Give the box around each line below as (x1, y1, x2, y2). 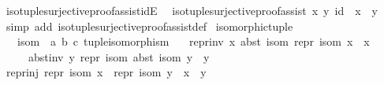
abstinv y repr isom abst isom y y (28, 48, 210, 65)
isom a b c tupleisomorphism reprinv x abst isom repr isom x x (17, 33, 370, 50)
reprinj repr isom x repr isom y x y (6, 64, 207, 80)
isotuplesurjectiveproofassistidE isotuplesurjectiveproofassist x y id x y (6, 2, 378, 18)
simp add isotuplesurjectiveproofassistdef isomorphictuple (6, 17, 293, 34)
